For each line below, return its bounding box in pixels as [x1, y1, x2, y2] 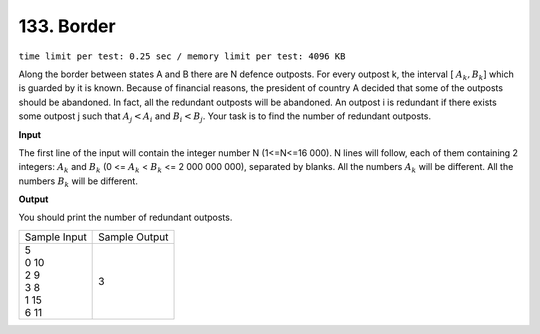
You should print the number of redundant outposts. [18, 211, 233, 224]
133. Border [18, 15, 116, 37]
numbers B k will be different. [18, 175, 139, 189]
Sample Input [24, 230, 87, 244]
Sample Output [98, 230, 169, 244]
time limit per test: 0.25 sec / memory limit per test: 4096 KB [18, 50, 346, 62]
